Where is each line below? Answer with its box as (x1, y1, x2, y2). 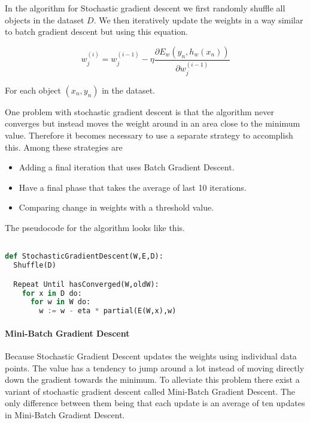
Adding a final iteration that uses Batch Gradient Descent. (19, 161, 235, 173)
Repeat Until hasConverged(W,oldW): (13, 280, 159, 289)
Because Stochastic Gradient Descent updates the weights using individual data (5, 350, 297, 362)
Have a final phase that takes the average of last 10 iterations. (19, 181, 247, 193)
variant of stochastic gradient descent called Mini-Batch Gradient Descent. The (5, 385, 296, 397)
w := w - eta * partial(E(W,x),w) (39, 307, 177, 316)
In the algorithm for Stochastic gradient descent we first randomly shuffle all (5, 2, 285, 14)
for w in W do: (30, 298, 91, 307)
